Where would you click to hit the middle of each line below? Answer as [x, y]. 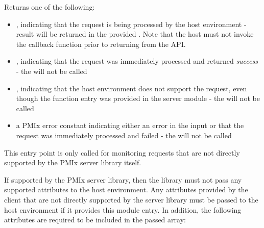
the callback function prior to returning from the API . [101, 44]
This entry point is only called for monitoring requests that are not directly [122, 152]
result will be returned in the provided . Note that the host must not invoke [135, 34]
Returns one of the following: [50, 7]
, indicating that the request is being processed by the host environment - [131, 24]
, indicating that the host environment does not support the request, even [131, 88]
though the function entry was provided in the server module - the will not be [138, 98]
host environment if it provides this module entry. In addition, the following [123, 209]
